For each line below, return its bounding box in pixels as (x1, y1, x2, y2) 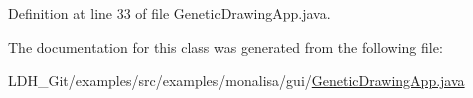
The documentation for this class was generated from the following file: (8, 36, 443, 57)
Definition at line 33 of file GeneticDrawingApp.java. (8, 3, 331, 23)
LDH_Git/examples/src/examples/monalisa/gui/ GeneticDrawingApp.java (8, 70, 465, 91)
